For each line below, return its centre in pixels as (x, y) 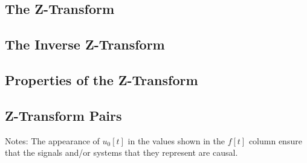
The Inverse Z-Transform (85, 44)
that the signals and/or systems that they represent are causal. (121, 152)
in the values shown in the (176, 140)
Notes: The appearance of (52, 140)
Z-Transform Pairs (63, 115)
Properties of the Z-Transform (102, 79)
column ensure (275, 140)
